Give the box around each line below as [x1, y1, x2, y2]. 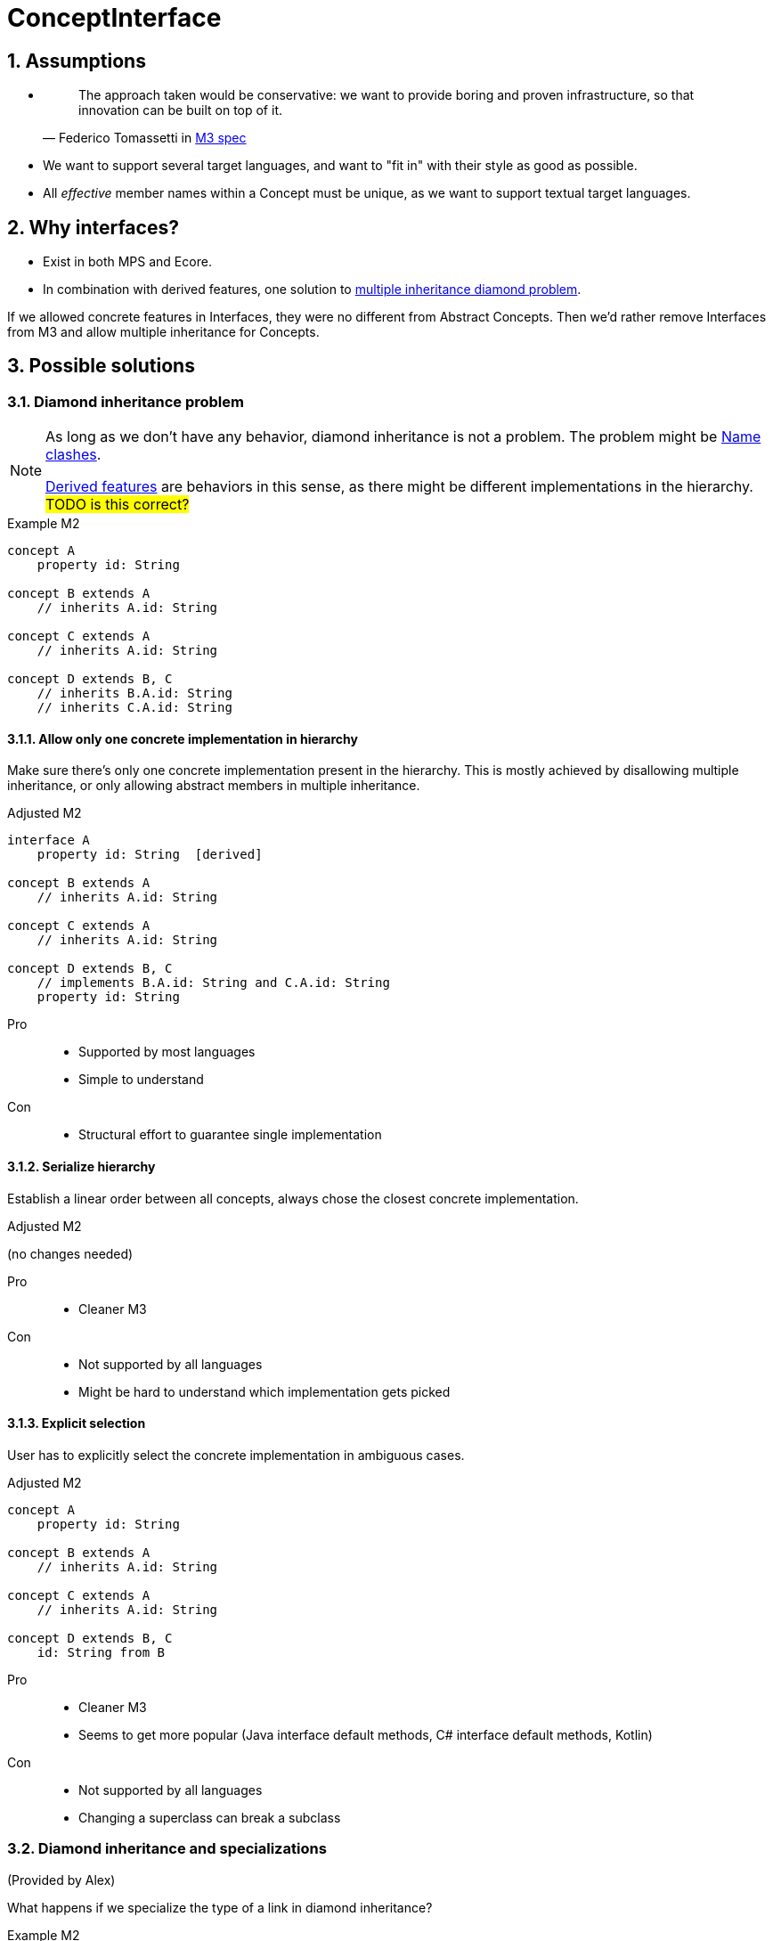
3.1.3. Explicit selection [7, 1415, 146, 1431]
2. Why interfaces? [7, 216, 179, 239]
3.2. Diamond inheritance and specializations [7, 1839, 327, 1858]
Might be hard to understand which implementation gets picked [78, 1383, 451, 1399]
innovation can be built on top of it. [78, 102, 282, 118]
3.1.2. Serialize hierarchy [7, 1159, 156, 1175]
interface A [7, 833, 90, 848]
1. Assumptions [7, 49, 146, 72]
